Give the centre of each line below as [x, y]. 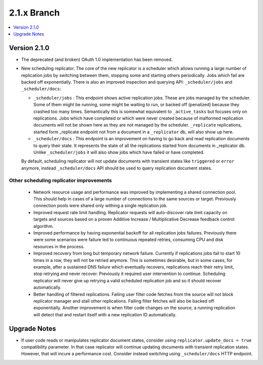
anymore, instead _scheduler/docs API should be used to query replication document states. [117, 168]
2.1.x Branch [34, 13]
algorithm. [44, 226]
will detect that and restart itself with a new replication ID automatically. [105, 314]
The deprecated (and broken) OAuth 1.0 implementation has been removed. [97, 59]
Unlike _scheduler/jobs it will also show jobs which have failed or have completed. [119, 152]
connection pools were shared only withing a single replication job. [100, 206]
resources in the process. [59, 246]
